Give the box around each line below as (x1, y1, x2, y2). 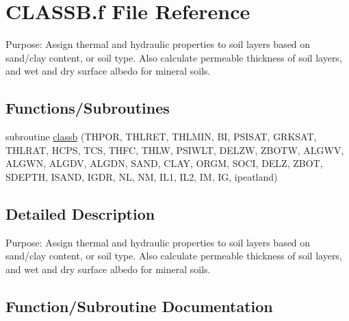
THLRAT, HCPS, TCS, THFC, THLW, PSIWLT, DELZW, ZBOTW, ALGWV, (5, 142, 344, 157)
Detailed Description (5, 203, 155, 224)
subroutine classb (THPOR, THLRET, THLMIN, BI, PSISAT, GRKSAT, (5, 129, 317, 144)
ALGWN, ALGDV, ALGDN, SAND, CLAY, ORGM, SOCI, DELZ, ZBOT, (5, 156, 323, 170)
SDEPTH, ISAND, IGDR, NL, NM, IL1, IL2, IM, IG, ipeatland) (5, 169, 278, 183)
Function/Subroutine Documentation (5, 295, 273, 316)
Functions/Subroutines (5, 97, 170, 118)
